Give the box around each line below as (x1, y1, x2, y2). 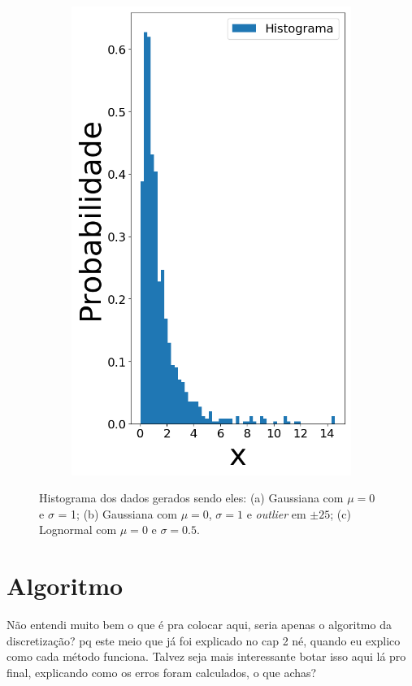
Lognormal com (39, 521, 117, 538)
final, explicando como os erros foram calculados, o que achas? (7, 663, 317, 680)
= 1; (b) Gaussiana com (58, 505, 178, 522)
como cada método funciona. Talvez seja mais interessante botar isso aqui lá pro (7, 648, 406, 665)
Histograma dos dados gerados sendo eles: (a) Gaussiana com (39, 489, 344, 506)
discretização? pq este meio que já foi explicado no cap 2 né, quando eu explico (7, 632, 401, 649)
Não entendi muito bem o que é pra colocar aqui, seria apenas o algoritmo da (7, 616, 392, 633)
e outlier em (246, 505, 306, 522)
